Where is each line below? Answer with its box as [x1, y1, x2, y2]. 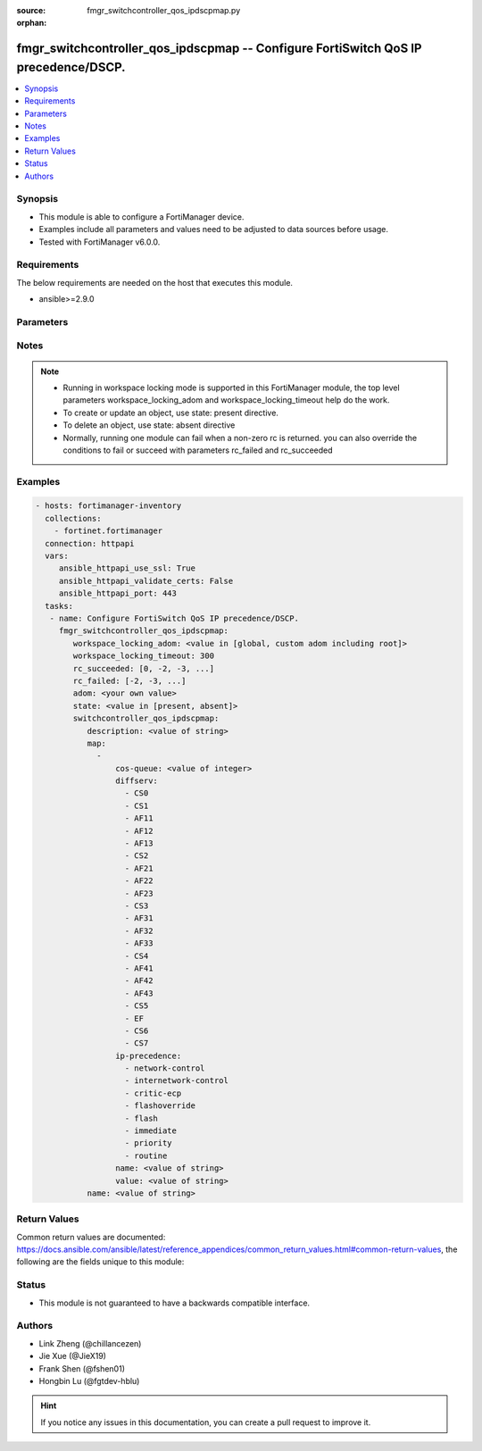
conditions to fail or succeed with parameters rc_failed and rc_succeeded [62, 445, 334, 455]
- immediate [124, 1126, 178, 1136]
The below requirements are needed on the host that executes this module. [16, 277, 294, 288]
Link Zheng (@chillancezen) [38, 1338, 142, 1348]
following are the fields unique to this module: [16, 1256, 185, 1267]
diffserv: [114, 776, 158, 786]
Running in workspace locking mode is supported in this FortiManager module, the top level [62, 382, 401, 393]
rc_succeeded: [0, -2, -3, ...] [72, 663, 214, 673]
